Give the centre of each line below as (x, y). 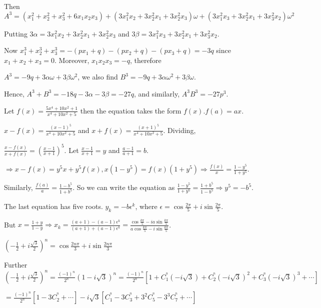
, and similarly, (157, 93)
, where (146, 206)
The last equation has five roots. (53, 206)
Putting (16, 33)
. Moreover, (72, 60)
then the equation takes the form (131, 110)
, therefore (145, 60)
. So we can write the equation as (124, 187)
